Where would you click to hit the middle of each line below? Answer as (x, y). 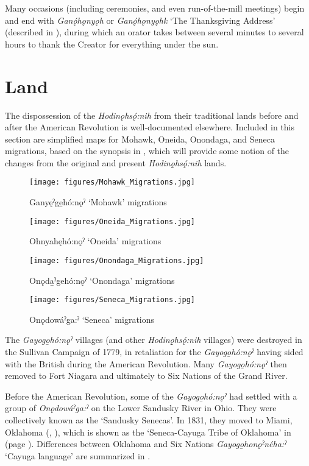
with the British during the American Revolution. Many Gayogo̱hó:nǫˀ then (146, 363)
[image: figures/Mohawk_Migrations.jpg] (112, 182)
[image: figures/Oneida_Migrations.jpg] (112, 221)
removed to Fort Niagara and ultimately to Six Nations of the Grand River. (146, 376)
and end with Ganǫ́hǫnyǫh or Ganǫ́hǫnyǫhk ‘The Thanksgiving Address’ (140, 20)
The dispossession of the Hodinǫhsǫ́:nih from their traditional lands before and (152, 115)
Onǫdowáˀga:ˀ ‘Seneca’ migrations (92, 319)
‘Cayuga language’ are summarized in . (78, 455)
